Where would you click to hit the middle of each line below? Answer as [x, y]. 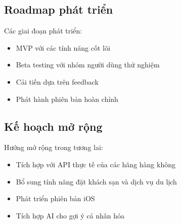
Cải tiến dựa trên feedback [57, 81]
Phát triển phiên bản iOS [55, 198]
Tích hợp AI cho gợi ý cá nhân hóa [70, 215]
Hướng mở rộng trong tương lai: [54, 147]
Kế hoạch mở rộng [53, 126]
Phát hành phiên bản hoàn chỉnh [67, 99]
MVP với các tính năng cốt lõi [63, 47]
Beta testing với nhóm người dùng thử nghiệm [88, 65]
